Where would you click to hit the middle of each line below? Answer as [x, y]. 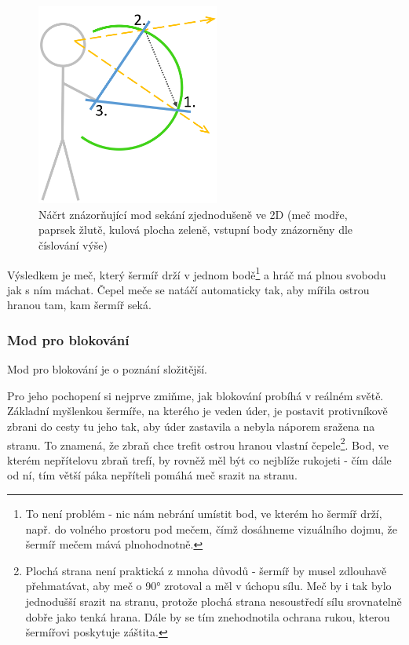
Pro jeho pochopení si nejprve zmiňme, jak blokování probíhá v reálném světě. [195, 395]
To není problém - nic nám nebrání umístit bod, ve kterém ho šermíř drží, [204, 514]
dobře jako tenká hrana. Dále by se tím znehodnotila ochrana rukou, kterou [208, 616]
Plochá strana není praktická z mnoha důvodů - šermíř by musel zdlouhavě [206, 570]
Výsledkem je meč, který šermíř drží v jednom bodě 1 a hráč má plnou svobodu [197, 273]
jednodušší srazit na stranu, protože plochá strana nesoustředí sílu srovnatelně [214, 601]
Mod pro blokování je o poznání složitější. [107, 369]
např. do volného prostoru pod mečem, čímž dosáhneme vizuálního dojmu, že [211, 528]
